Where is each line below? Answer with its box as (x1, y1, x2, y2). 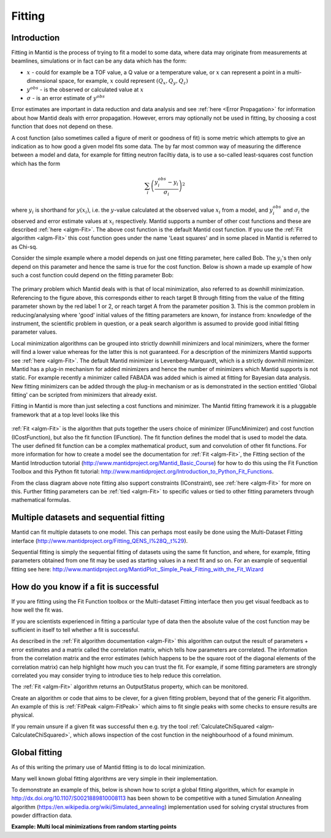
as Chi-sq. (11, 243, 38, 250)
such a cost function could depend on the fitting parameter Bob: (11, 272, 174, 279)
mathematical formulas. (11, 496, 71, 504)
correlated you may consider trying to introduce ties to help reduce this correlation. (11, 672, 222, 679)
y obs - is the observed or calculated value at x (26, 85, 144, 93)
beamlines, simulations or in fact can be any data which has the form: (11, 57, 187, 64)
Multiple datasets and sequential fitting (11, 512, 165, 523)
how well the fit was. (11, 606, 64, 613)
